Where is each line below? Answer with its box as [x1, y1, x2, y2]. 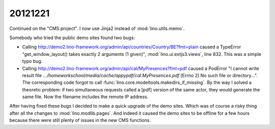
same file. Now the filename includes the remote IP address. [22, 94, 149, 100]
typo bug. [22, 58, 43, 64]
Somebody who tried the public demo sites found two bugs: [9, 35, 135, 41]
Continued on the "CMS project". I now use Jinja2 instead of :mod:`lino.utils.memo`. [9, 25, 185, 31]
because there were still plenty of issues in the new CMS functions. [9, 117, 151, 123]
